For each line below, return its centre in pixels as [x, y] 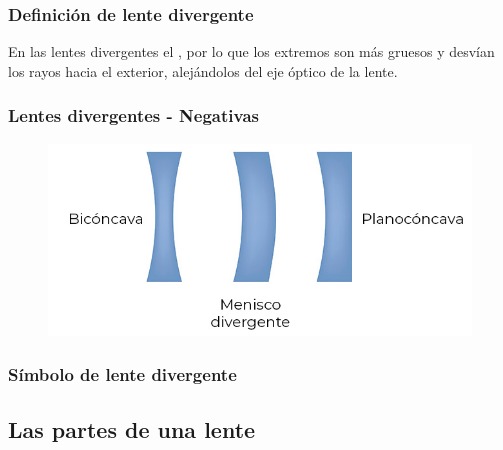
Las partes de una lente [132, 429]
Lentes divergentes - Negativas [133, 115]
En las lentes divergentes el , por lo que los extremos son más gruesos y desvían [251, 51]
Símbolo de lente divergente [122, 374]
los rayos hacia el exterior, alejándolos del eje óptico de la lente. [203, 70]
